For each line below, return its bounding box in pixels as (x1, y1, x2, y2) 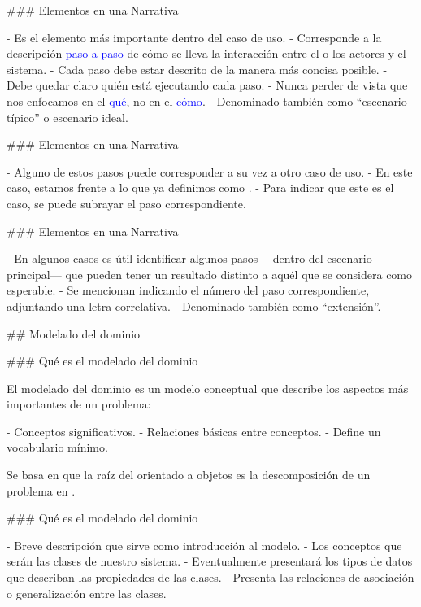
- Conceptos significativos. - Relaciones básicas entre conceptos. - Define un (7, 422, 381, 439)
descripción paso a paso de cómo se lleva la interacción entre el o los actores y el (7, 45, 406, 62)
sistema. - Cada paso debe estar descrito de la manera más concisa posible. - (7, 60, 388, 77)
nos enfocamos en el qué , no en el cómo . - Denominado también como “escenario (7, 92, 407, 109)
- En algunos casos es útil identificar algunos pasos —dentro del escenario (7, 250, 372, 267)
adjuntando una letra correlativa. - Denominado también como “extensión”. (7, 297, 381, 314)
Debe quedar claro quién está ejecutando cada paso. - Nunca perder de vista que (7, 76, 408, 94)
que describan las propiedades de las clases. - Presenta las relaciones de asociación (7, 569, 414, 586)
